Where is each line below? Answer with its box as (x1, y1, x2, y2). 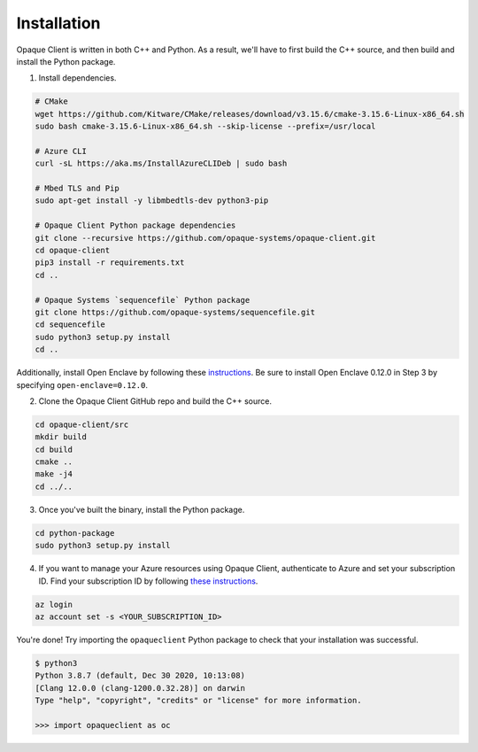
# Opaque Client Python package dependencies (35, 221, 236, 230)
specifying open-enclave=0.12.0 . (16, 379, 148, 390)
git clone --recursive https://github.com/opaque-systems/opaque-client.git (35, 233, 376, 243)
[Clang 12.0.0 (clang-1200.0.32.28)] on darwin (35, 683, 245, 693)
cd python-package (35, 528, 115, 538)
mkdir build (35, 432, 88, 442)
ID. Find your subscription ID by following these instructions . (38, 576, 258, 586)
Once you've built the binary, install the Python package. (38, 504, 245, 515)
